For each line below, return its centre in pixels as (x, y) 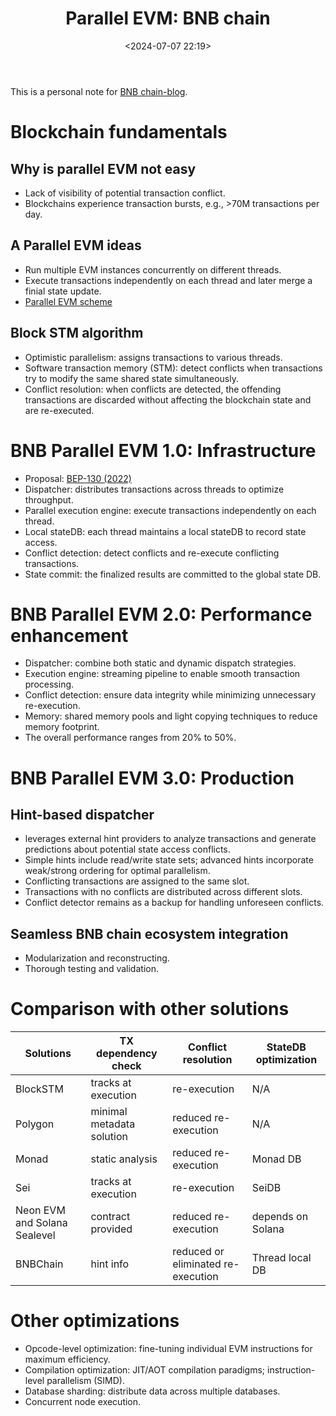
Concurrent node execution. (83, 1402)
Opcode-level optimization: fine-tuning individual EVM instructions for (168, 1349)
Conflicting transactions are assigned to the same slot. (137, 881)
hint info (110, 1264)
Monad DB (276, 1159)
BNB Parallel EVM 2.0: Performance (161, 614)
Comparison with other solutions (150, 1009)
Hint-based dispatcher (82, 815)
